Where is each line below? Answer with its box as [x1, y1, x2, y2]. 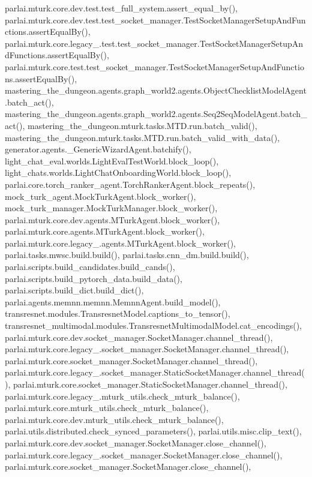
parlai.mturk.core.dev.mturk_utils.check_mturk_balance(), [5, 413, 224, 425]
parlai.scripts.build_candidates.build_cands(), [5, 260, 175, 273]
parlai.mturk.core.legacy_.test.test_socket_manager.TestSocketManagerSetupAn [5, 37, 304, 49]
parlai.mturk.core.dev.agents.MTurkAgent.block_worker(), [5, 213, 220, 226]
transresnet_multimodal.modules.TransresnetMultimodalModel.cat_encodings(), [5, 319, 302, 332]
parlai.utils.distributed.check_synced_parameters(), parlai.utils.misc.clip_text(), [5, 425, 302, 437]
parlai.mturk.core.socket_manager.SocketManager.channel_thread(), [5, 354, 258, 367]
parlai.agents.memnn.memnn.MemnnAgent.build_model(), [5, 295, 221, 308]
